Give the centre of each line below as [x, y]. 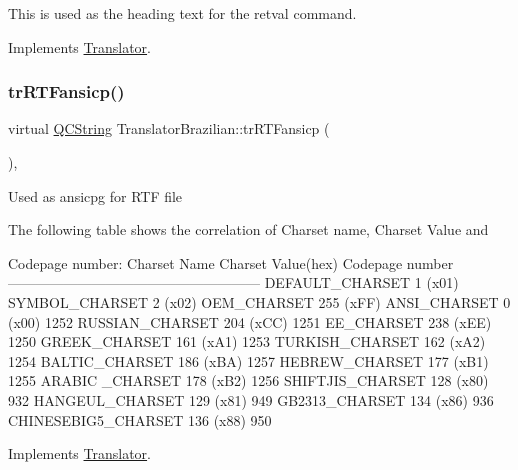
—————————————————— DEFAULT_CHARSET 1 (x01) [233, 282]
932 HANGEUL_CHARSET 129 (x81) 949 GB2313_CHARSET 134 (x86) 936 [251, 399]
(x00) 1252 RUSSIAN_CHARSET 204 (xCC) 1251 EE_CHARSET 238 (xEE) [250, 321]
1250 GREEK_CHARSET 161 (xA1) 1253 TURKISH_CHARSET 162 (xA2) [247, 341]
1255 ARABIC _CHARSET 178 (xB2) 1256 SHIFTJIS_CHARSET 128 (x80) [248, 380]
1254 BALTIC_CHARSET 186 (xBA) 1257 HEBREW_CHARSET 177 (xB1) [248, 360]
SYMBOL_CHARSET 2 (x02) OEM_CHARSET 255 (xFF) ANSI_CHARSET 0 [259, 301]
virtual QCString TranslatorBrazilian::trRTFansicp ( [169, 128]
